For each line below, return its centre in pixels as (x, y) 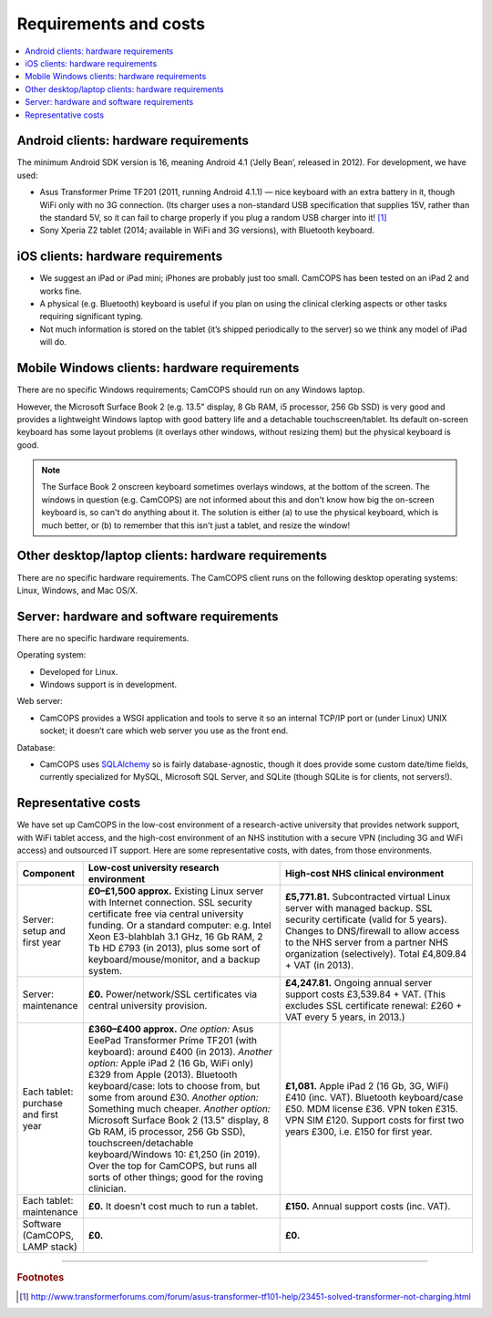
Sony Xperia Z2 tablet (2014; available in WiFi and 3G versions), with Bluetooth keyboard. (207, 230)
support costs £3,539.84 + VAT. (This (365, 994)
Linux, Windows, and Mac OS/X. (77, 590)
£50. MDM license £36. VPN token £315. (372, 1109)
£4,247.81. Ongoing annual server (359, 983)
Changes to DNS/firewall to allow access (372, 931)
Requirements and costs (111, 24)
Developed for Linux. (79, 671)
